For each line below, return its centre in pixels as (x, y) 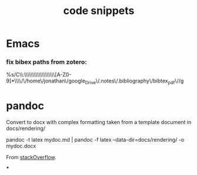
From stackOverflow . (31, 157)
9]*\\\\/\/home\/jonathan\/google (46, 81)
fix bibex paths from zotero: (46, 62)
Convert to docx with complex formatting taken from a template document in (99, 122)
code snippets (99, 11)
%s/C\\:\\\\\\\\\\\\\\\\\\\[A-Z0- (39, 75)
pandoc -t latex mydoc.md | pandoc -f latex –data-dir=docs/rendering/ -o (95, 140)
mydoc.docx (21, 146)
